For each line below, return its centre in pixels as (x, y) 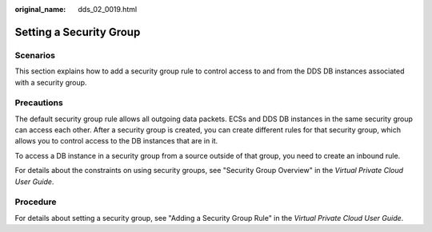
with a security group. (51, 82)
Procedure (36, 202)
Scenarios (35, 55)
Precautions (39, 103)
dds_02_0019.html (108, 9)
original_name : (40, 9)
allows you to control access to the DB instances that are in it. (116, 141)
